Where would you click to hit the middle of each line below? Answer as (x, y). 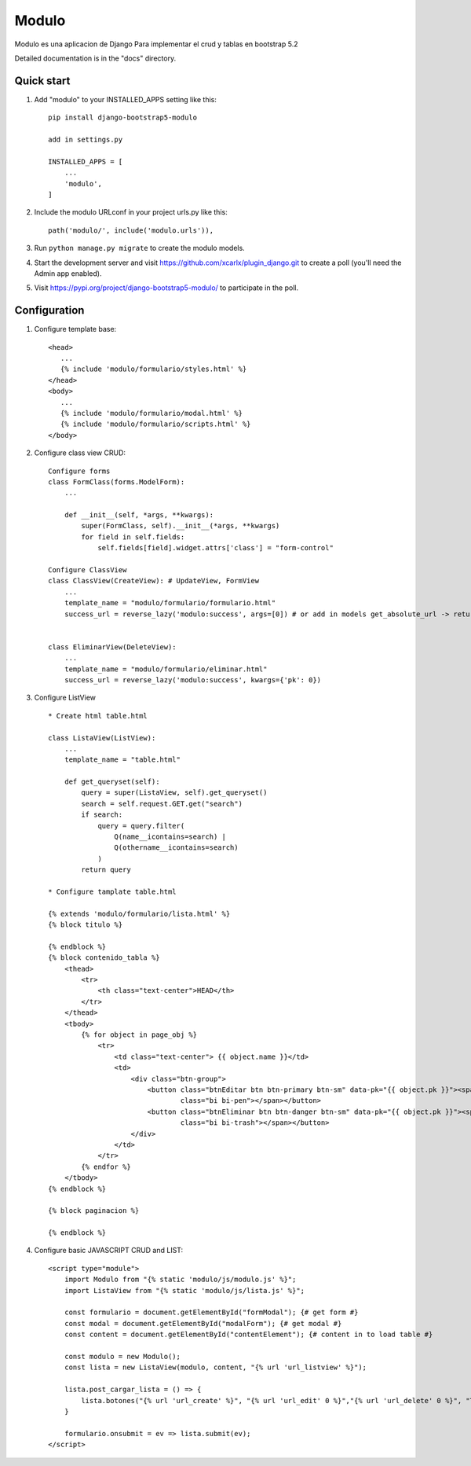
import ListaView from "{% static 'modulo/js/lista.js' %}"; (184, 1290)
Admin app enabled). (68, 273)
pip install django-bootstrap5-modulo (123, 118)
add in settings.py (86, 140)
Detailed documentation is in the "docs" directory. (95, 58)
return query (106, 870)
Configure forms (79, 471)
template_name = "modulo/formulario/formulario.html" (170, 603)
